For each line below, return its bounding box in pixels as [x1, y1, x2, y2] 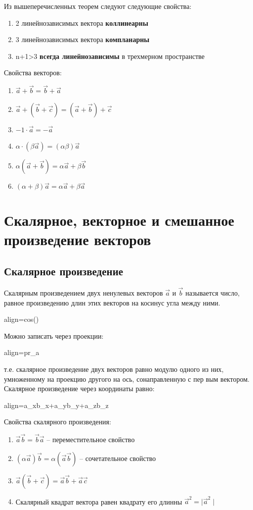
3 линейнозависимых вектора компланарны [15, 34, 150, 45]
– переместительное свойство [46, 434, 135, 445]
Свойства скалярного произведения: [4, 416, 111, 427]
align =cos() [4, 314, 39, 324]
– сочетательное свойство [80, 453, 156, 463]
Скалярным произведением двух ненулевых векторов [4, 287, 163, 298]
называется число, [185, 287, 240, 298]
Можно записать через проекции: [4, 330, 104, 341]
